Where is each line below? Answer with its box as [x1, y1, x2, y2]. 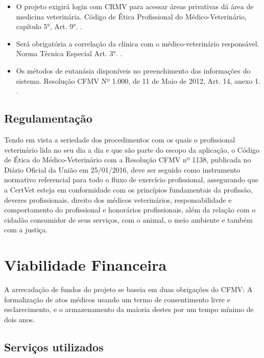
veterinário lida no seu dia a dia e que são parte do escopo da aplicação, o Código [4, 144, 260, 155]
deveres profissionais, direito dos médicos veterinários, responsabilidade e [4, 194, 232, 205]
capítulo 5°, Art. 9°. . [16, 21, 82, 32]
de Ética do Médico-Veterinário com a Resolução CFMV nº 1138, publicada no [4, 154, 251, 165]
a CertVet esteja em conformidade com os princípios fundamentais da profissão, [4, 184, 253, 195]
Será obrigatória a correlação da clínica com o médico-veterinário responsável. [16, 38, 259, 49]
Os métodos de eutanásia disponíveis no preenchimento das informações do [16, 65, 251, 76]
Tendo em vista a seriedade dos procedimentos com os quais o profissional [4, 134, 235, 145]
